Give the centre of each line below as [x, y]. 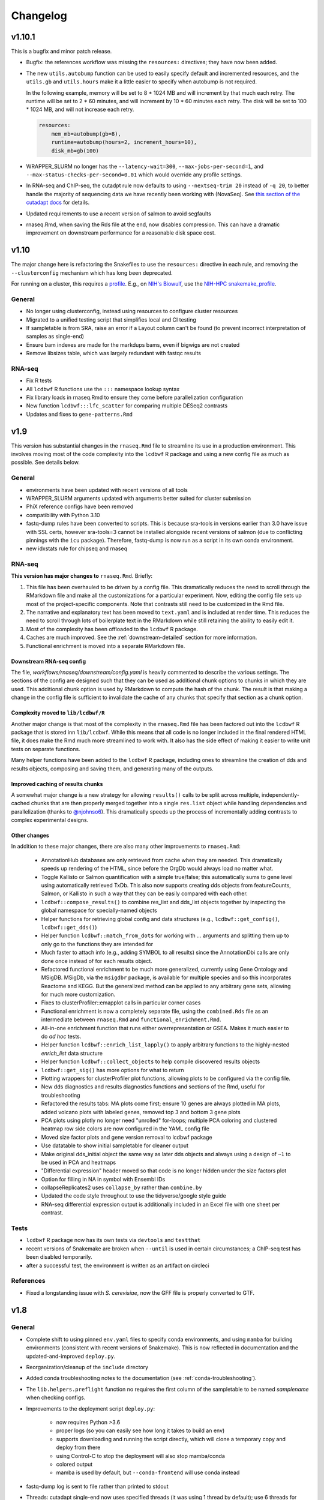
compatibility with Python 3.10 [63, 515]
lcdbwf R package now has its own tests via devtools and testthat [113, 1240]
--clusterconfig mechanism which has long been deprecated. [92, 272]
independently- [280, 794]
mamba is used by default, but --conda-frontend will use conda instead [148, 1472]
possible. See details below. [46, 463]
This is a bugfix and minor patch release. [61, 52]
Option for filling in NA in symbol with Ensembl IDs [103, 1179]
